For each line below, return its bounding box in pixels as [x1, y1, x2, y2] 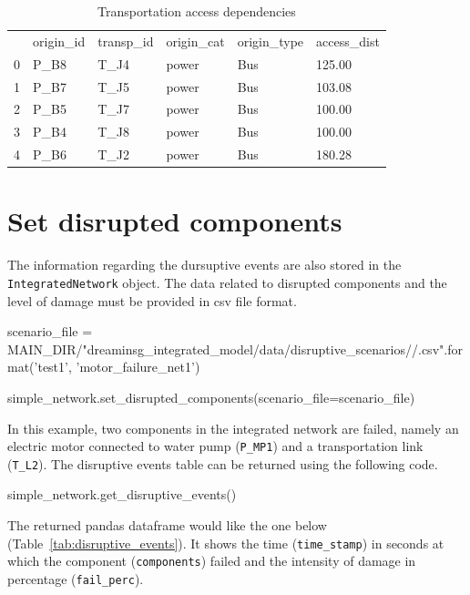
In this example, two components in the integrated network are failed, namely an [7, 418, 459, 437]
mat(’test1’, [7, 357, 72, 376]
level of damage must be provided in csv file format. [7, 291, 297, 310]
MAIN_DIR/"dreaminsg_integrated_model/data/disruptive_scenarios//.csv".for [7, 339, 463, 358]
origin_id [33, 31, 86, 50]
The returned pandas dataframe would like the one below [7, 516, 327, 534]
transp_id [97, 31, 154, 50]
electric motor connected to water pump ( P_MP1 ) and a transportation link [7, 436, 424, 456]
